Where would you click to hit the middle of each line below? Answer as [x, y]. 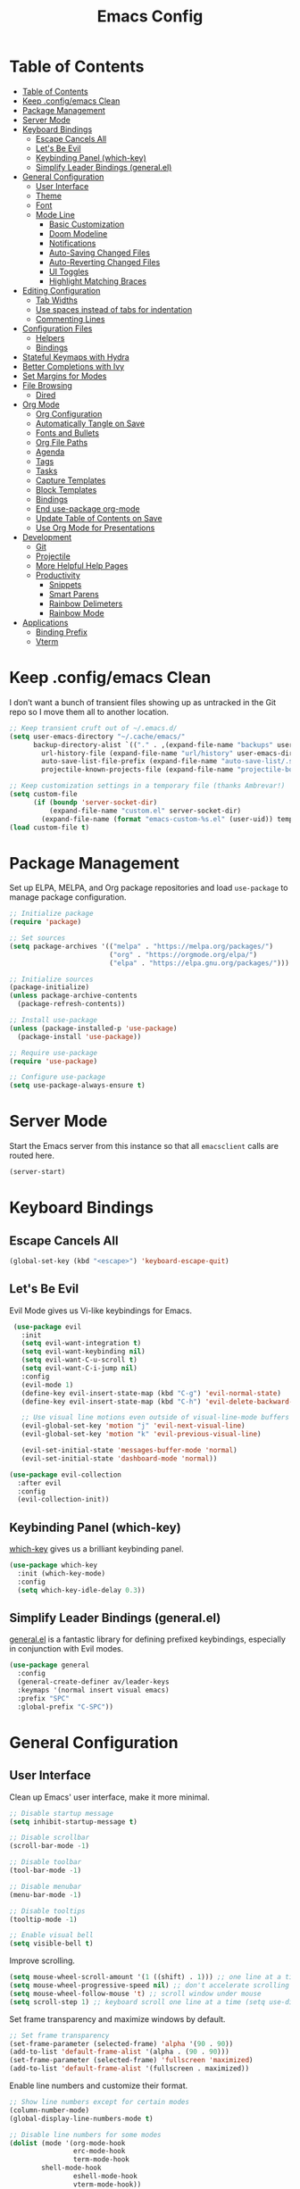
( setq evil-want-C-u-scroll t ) [79, 1360]
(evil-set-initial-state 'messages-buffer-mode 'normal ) [129, 1451]
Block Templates [66, 489]
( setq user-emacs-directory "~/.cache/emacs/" [97, 737]
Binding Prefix [61, 632]
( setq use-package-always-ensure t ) [77, 1086]
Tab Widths [57, 300]
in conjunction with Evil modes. [67, 1649]
